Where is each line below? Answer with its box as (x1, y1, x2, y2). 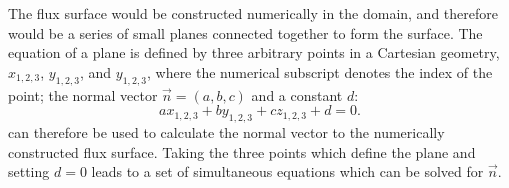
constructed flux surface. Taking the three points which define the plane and (8, 141, 476, 162)
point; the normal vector (8, 84, 158, 105)
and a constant (251, 84, 343, 105)
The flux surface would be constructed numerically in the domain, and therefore (8, 3, 498, 23)
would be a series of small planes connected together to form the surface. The (8, 22, 483, 43)
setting (8, 161, 50, 182)
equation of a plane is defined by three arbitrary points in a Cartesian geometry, (8, 42, 500, 63)
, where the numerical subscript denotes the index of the (146, 61, 493, 82)
